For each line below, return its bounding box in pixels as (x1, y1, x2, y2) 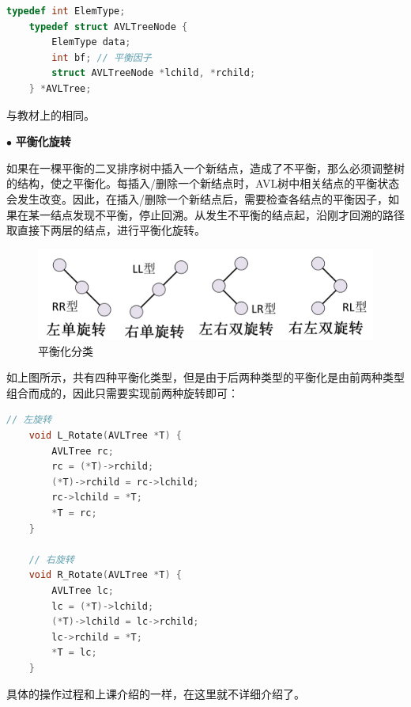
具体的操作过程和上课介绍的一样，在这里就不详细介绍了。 (6, 686, 305, 702)
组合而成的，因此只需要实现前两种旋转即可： (6, 384, 239, 401)
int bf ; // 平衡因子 (51, 51, 152, 63)
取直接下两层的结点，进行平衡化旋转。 (6, 222, 205, 238)
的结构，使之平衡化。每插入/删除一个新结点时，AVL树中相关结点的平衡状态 (6, 175, 400, 192)
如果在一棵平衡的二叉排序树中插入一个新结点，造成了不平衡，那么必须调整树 (6, 159, 405, 176)
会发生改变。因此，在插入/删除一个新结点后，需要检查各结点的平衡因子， (6, 190, 388, 207)
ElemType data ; (51, 36, 131, 48)
